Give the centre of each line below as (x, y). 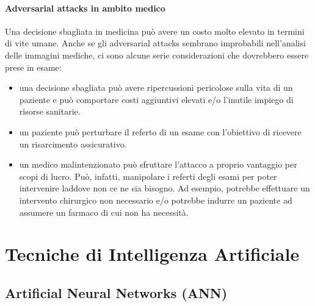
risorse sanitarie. (50, 111)
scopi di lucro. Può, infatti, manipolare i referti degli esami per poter (148, 176)
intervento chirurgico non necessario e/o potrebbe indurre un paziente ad (156, 200)
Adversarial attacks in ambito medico (85, 8)
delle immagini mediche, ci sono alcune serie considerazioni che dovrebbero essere (157, 55)
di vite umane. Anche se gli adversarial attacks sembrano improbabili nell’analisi (155, 43)
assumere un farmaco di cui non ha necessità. (104, 212)
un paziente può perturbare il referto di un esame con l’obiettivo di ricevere (160, 131)
